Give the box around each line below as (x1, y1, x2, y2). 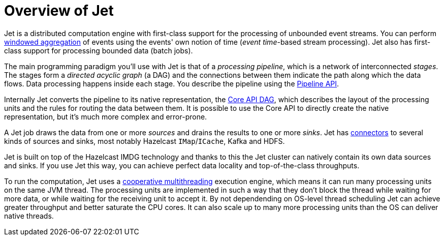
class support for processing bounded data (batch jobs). (4, 46, 193, 55)
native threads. (4, 211, 54, 220)
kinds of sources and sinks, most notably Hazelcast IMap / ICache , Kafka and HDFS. (4, 136, 285, 145)
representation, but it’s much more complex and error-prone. (4, 112, 207, 121)
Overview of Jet (4, 2, 114, 19)
